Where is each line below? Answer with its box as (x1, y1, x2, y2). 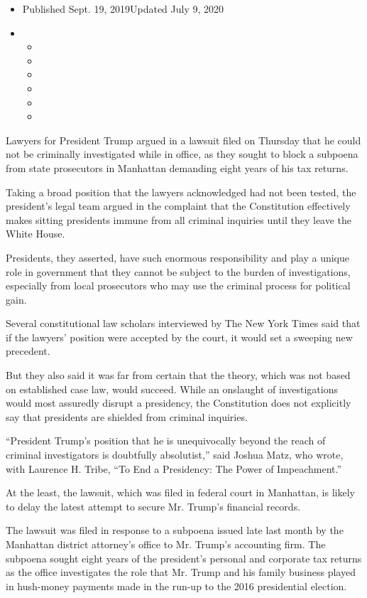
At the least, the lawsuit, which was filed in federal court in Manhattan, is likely (6, 485, 355, 500)
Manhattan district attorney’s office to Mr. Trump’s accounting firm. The (6, 537, 326, 551)
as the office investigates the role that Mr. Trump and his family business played (6, 565, 356, 580)
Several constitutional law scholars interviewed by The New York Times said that (6, 316, 361, 331)
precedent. (6, 343, 50, 358)
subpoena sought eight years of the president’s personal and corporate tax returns (6, 550, 362, 565)
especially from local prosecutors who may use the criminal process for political (6, 278, 351, 293)
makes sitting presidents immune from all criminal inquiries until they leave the (6, 212, 352, 227)
